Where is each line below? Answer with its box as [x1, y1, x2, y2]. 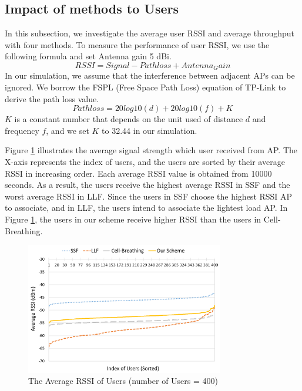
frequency [5, 124, 39, 136]
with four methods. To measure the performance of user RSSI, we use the [5, 38, 270, 50]
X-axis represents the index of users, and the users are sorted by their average [5, 156, 285, 167]
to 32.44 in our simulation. [102, 124, 197, 136]
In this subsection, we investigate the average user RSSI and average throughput [5, 27, 295, 39]
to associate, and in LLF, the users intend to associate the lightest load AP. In [5, 201, 288, 214]
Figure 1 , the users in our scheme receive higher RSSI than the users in [5, 213, 261, 225]
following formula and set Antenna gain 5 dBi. [5, 50, 172, 62]
